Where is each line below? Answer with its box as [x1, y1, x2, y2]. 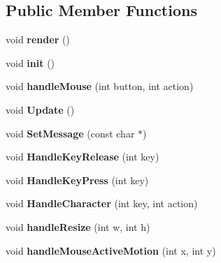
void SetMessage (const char [6, 126, 135, 140]
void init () [6, 55, 55, 70]
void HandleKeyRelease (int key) [6, 149, 159, 164]
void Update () [6, 102, 75, 117]
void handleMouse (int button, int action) [6, 79, 194, 93]
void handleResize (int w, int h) [6, 219, 150, 234]
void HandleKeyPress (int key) [6, 172, 149, 187]
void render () [6, 32, 70, 47]
